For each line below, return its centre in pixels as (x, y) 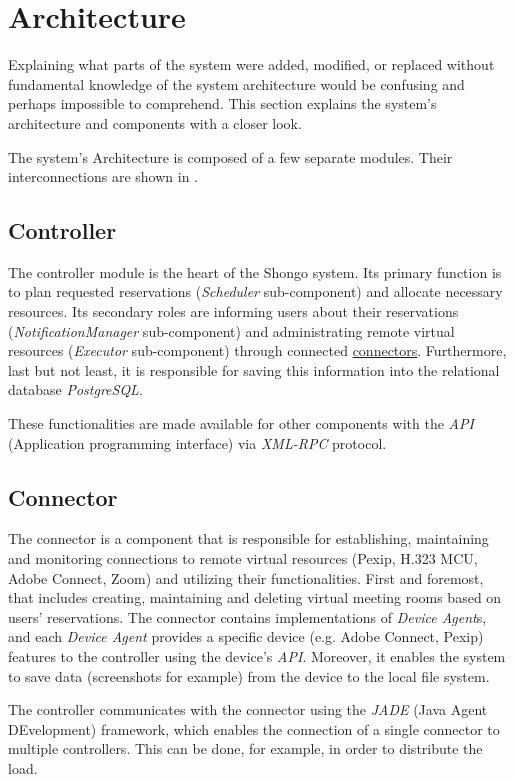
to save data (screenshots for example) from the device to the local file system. (249, 675)
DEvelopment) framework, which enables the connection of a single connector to (254, 728)
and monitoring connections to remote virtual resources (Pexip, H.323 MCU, (243, 558)
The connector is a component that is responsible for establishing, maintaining (248, 538)
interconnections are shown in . (103, 176)
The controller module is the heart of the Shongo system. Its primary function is (255, 271)
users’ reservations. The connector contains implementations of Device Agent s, (247, 616)
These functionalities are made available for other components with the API (241, 423)
